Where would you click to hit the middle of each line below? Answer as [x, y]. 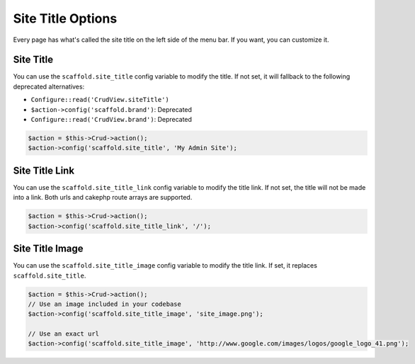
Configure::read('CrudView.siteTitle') [100, 100]
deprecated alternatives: [49, 86]
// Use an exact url [63, 334]
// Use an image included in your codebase [105, 304]
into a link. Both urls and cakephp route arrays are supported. [103, 198]
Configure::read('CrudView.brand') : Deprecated [112, 120]
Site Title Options [65, 18]
